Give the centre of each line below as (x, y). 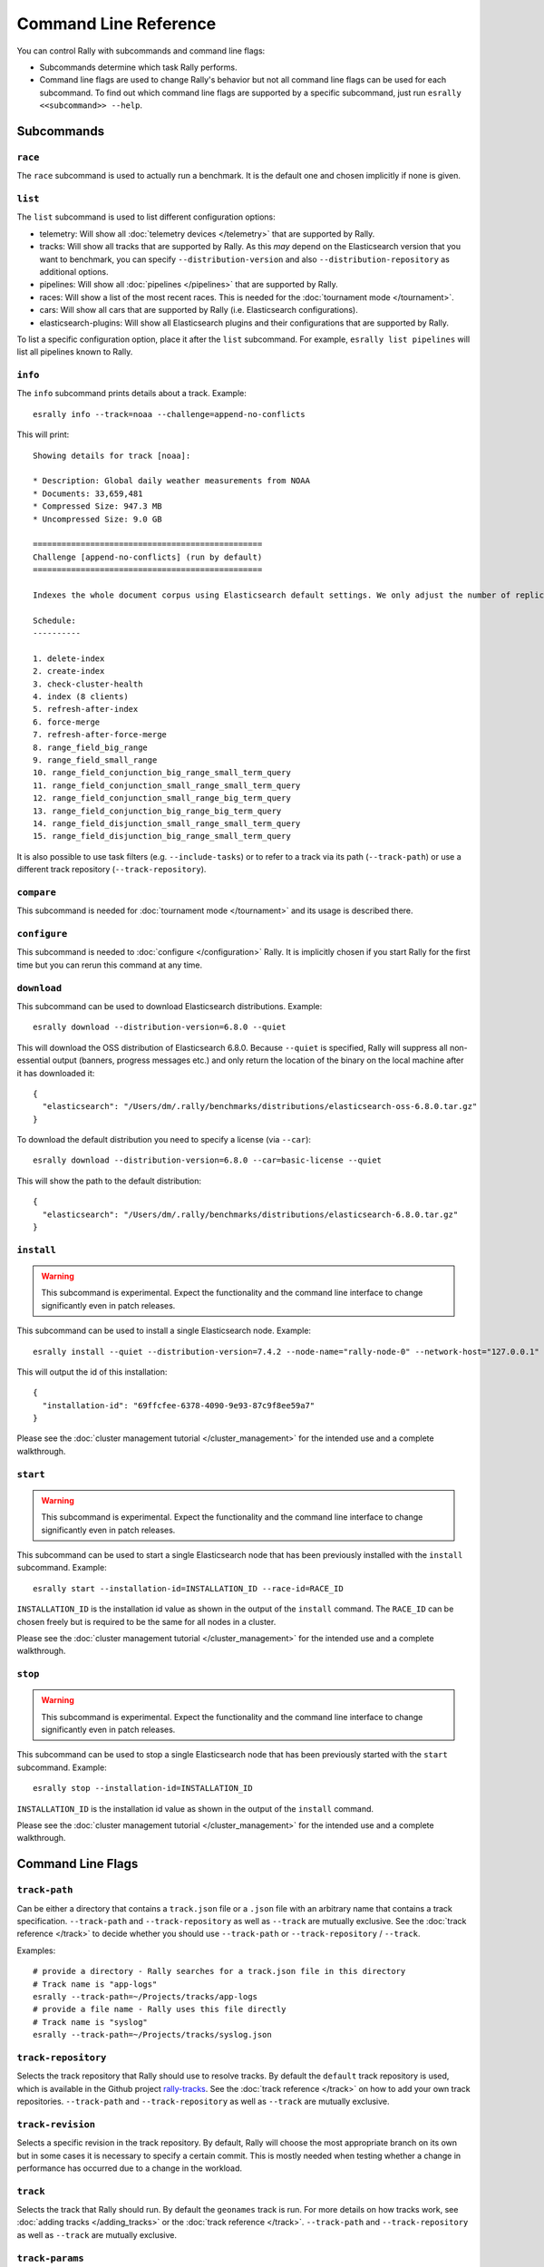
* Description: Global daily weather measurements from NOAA (171, 481)
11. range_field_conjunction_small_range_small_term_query (167, 785)
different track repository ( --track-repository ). (112, 870)
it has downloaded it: (56, 1073)
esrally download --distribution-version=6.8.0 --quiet (160, 1027)
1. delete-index (69, 658)
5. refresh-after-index (86, 709)
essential (34, 1060)
